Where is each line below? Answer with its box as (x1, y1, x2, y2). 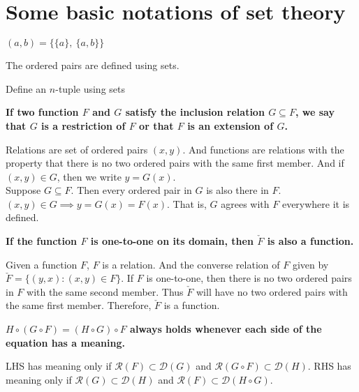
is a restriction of (41, 118, 126, 133)
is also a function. (267, 234, 354, 248)
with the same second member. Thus (27, 284, 184, 299)
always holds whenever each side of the (130, 322, 322, 336)
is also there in (206, 183, 269, 197)
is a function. (163, 298, 220, 312)
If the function (6, 234, 78, 248)
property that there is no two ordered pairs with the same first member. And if (6, 156, 344, 170)
